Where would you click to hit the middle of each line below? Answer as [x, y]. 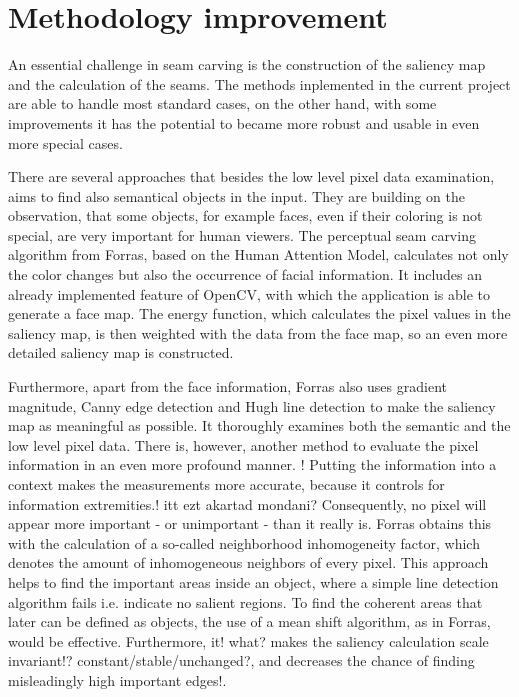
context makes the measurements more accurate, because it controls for [226, 484]
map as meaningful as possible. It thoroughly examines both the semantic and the [259, 425]
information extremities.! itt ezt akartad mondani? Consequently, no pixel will [247, 503]
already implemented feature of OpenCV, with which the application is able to [249, 293]
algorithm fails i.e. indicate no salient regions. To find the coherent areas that [245, 601]
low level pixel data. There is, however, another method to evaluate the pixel [243, 444]
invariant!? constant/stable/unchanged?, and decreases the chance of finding [241, 660]
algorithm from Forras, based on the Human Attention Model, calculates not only [258, 254]
